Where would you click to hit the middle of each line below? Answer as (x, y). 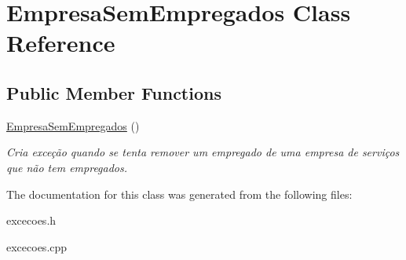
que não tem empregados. (67, 167)
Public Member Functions (114, 92)
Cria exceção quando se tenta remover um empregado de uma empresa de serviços (203, 152)
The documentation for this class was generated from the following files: (179, 194)
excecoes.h (31, 220)
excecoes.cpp (37, 246)
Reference (61, 43)
